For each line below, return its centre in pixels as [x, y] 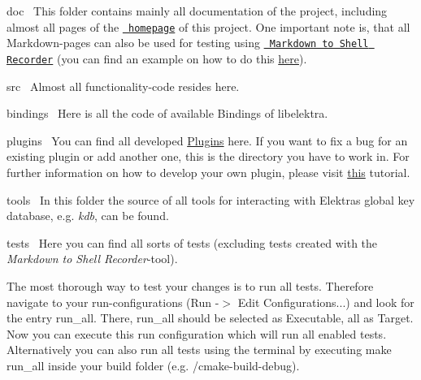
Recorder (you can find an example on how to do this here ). [157, 58]
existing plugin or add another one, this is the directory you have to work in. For [208, 156]
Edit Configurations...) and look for [326, 302]
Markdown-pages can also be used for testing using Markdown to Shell [188, 43]
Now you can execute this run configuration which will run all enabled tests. [197, 333]
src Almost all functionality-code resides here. [123, 86]
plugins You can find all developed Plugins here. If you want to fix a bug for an [207, 140]
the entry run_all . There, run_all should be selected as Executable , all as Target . [210, 318]
